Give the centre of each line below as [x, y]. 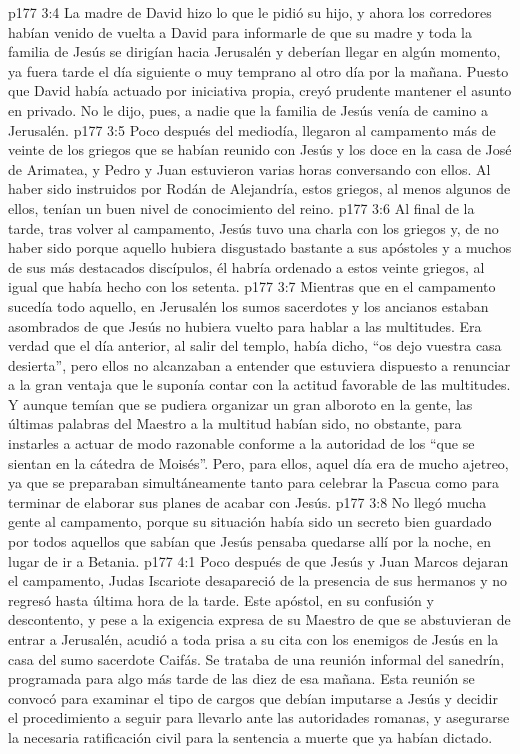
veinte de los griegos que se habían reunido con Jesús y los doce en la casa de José [260, 149]
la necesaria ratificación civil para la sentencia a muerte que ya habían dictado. [250, 736]
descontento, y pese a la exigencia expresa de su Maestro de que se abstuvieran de [259, 619]
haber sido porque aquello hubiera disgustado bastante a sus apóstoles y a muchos [260, 247]
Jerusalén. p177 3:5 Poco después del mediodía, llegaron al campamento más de [252, 129]
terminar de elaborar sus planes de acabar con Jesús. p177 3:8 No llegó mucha [247, 501]
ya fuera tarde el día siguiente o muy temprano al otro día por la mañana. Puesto [258, 70]
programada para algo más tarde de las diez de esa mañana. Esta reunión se [241, 678]
